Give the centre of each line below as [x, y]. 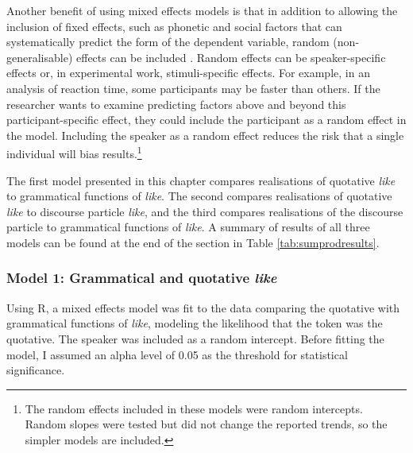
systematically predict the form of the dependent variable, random [168, 42]
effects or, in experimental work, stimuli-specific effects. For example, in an [188, 73]
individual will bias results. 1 [74, 152]
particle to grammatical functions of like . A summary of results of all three [188, 227]
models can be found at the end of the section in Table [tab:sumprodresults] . [193, 242]
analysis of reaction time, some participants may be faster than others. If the [193, 88]
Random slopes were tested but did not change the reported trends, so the [206, 424]
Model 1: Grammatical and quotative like [142, 278]
